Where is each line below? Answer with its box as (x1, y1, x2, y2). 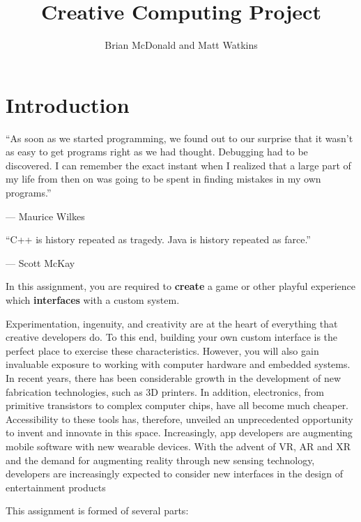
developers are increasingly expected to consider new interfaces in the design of (6, 466, 343, 481)
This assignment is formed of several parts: (6, 503, 189, 518)
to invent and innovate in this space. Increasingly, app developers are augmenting (6, 425, 353, 440)
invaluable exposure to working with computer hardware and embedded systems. (6, 357, 351, 371)
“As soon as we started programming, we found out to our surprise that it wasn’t (6, 130, 353, 145)
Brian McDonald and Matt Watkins (105, 38, 258, 52)
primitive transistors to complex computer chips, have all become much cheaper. (6, 398, 349, 413)
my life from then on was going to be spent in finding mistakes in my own (6, 171, 321, 186)
